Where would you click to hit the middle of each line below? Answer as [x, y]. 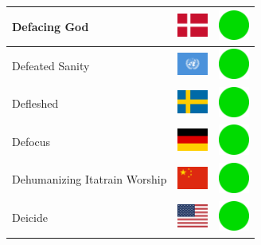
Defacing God [51, 26]
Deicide [30, 217]
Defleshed [35, 103]
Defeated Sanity [51, 65]
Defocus [31, 141]
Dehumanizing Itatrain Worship [90, 179]
